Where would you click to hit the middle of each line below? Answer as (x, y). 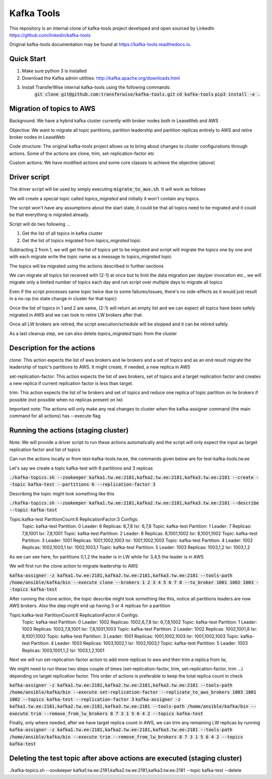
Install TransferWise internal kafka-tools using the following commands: (96, 87)
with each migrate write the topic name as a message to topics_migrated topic (91, 257)
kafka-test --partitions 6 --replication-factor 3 (92, 485)
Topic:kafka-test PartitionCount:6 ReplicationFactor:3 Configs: (74, 519)
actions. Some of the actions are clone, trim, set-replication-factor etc (82, 153)
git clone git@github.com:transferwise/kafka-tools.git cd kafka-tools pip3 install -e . (147, 94)
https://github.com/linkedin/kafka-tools (50, 35)
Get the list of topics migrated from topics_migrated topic (81, 240)
